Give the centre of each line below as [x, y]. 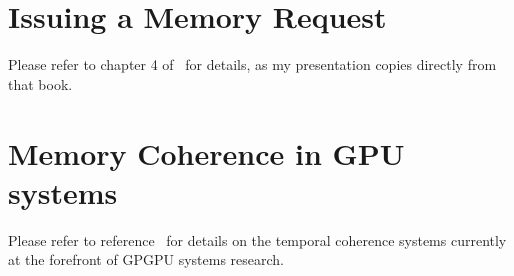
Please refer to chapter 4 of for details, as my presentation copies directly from [252, 64]
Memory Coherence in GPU [206, 152]
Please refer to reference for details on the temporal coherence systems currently [257, 239]
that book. [40, 83]
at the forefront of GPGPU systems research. [146, 259]
